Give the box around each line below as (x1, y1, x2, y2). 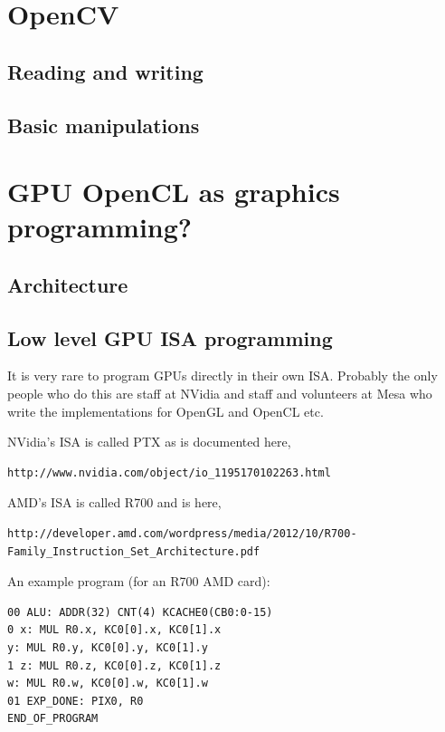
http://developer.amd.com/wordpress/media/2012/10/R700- (7, 527, 357, 541)
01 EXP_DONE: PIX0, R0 (7, 694, 144, 708)
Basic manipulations (7, 111, 200, 139)
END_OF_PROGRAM (7, 712, 99, 726)
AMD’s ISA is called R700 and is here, (7, 493, 222, 512)
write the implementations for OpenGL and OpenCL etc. (7, 401, 324, 420)
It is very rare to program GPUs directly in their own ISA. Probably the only (7, 366, 438, 385)
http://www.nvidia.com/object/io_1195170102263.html (7, 466, 331, 479)
